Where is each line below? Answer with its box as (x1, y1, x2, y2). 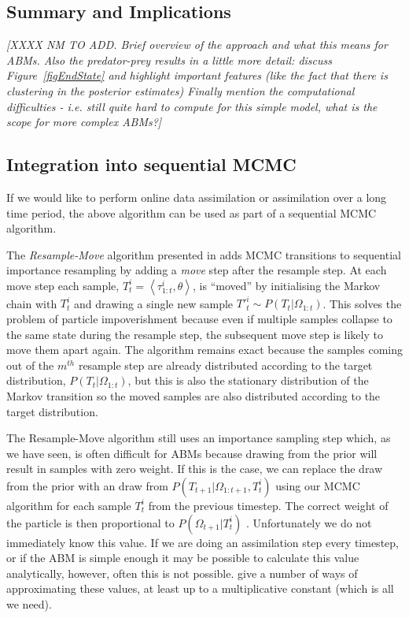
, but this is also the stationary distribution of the (127, 372, 369, 389)
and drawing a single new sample (74, 295, 234, 311)
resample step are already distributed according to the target (78, 356, 373, 373)
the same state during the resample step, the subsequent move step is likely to (6, 326, 383, 342)
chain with (6, 295, 57, 311)
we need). (6, 595, 52, 612)
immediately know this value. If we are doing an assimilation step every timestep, (6, 534, 399, 550)
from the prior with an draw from (6, 477, 168, 493)
